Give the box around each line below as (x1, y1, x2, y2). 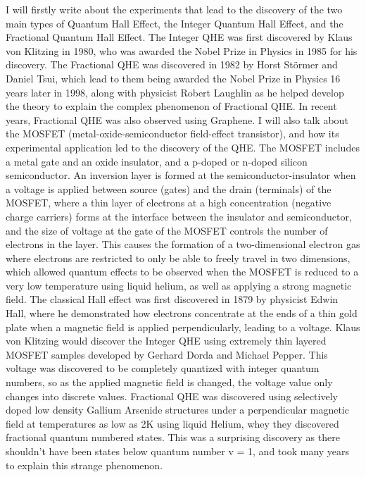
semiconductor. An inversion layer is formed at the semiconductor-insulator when (6, 168, 356, 182)
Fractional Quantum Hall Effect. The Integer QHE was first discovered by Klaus (6, 30, 353, 44)
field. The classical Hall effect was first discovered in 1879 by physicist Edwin (6, 292, 339, 306)
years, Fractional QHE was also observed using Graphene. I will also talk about (6, 112, 348, 127)
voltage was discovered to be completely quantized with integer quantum (6, 361, 320, 376)
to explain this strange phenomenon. (6, 457, 163, 472)
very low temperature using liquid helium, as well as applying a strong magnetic (6, 278, 352, 292)
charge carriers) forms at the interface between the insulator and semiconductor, (6, 209, 352, 223)
